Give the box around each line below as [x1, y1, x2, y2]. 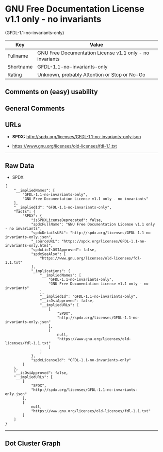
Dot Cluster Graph [5, 439, 61, 447]
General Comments [5, 104, 65, 113]
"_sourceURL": [31, 239, 60, 244]
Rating [7, 71, 22, 78]
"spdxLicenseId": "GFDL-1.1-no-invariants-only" [31, 358, 131, 363]
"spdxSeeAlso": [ [31, 252, 66, 257]
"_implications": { [31, 269, 70, 274]
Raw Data [5, 161, 35, 170]
